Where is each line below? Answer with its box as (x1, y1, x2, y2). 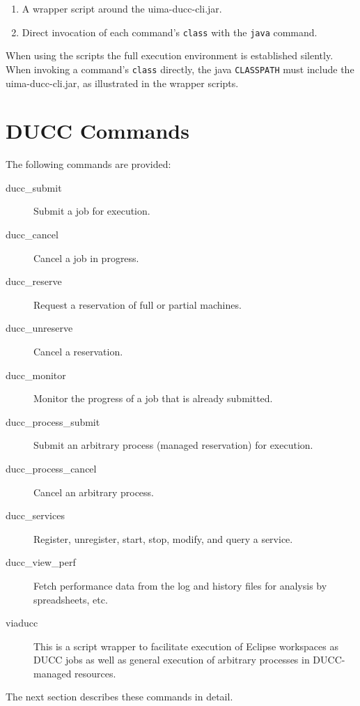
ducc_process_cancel (6, 461, 97, 475)
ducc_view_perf (6, 555, 76, 569)
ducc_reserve (6, 274, 62, 289)
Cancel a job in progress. (33, 250, 139, 265)
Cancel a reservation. (33, 344, 123, 358)
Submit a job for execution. (33, 204, 150, 218)
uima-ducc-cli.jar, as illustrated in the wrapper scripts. (6, 75, 239, 90)
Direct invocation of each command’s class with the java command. (22, 24, 318, 39)
